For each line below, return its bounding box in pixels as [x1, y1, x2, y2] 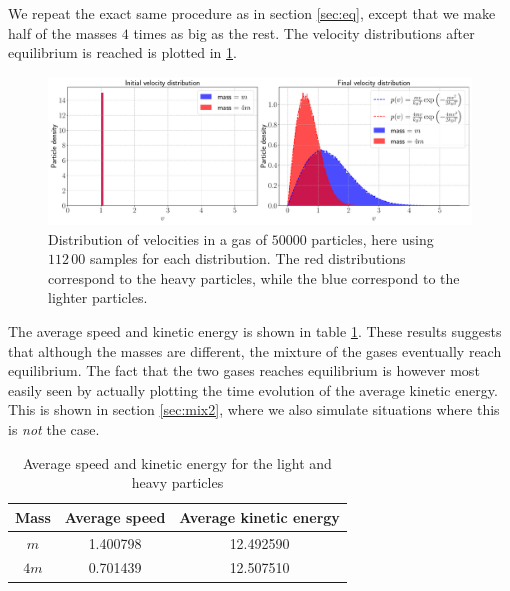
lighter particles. [48, 287, 148, 308]
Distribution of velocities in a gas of [48, 228, 268, 249]
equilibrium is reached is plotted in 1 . [8, 42, 237, 63]
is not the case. [8, 418, 100, 439]
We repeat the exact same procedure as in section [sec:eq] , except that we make [8, 3, 496, 23]
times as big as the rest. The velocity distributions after [133, 22, 475, 43]
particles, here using [311, 228, 434, 249]
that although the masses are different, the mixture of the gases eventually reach [8, 340, 502, 361]
